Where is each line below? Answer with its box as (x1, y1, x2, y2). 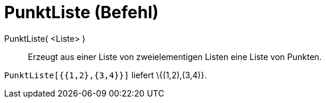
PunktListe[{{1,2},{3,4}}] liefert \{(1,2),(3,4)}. (4, 69, 207, 80)
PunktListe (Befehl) (4, 2, 159, 22)
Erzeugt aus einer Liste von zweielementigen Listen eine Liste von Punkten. (28, 51, 322, 62)
